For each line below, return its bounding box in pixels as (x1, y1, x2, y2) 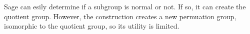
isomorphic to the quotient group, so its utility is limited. (4, 21, 179, 31)
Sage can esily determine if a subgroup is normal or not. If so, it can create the (4, 1, 246, 11)
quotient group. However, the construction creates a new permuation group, (4, 11, 236, 21)
